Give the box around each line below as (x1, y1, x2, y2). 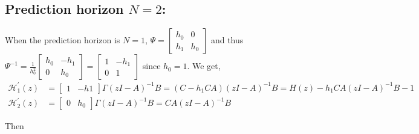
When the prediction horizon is (5, 34, 120, 46)
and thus (210, 34, 244, 46)
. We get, (187, 59, 221, 72)
